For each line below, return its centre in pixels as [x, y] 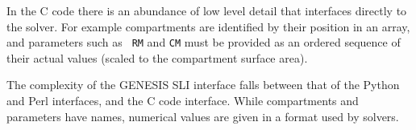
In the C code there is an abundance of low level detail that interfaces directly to [207, 10]
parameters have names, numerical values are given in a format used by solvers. [203, 116]
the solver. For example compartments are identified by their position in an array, [208, 26]
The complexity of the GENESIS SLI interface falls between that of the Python [203, 85]
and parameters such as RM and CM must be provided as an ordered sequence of [204, 42]
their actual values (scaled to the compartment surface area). [157, 57]
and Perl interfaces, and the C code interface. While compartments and [183, 101]
